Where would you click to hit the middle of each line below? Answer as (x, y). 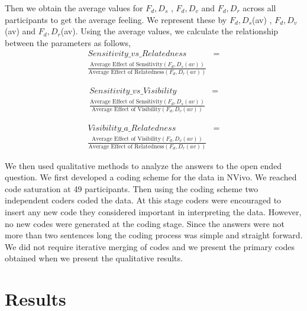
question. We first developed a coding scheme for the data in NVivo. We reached (151, 177)
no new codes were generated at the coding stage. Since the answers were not (145, 223)
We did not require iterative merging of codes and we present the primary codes (150, 246)
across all (259, 8)
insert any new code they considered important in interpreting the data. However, (153, 212)
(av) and (20, 31)
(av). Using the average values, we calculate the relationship (169, 31)
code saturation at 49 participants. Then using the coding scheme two (132, 188)
